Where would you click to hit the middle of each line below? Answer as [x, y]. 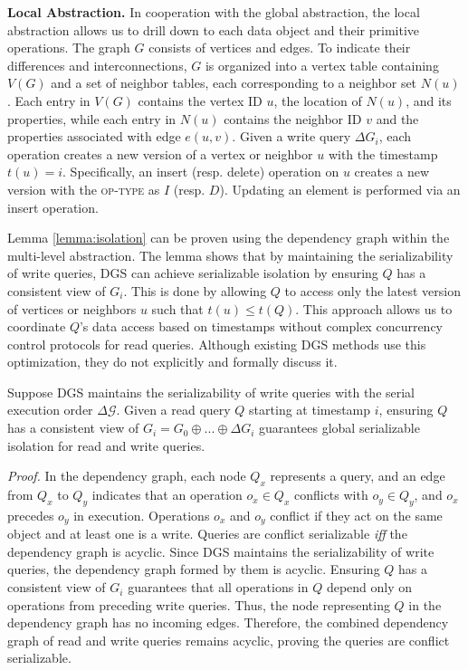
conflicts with [331, 495]
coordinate [37, 326]
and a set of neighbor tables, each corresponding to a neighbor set [234, 83]
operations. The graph [69, 48]
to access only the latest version [372, 290]
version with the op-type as [84, 189]
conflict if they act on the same [356, 515]
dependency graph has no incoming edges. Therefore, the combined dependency [228, 622]
